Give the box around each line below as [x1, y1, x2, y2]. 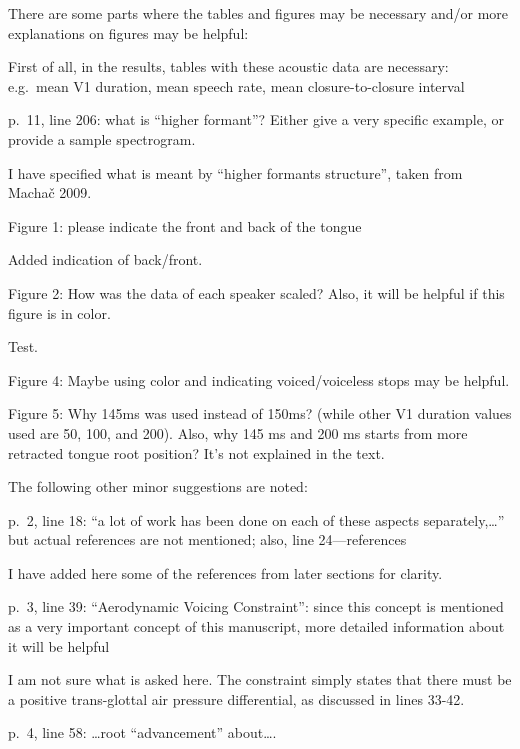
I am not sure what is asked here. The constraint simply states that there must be [8, 669, 512, 690]
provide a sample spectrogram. [8, 128, 196, 149]
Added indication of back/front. [8, 249, 203, 270]
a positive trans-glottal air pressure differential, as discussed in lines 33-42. [8, 688, 465, 709]
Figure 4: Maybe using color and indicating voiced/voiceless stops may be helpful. [8, 369, 510, 390]
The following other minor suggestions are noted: [8, 476, 308, 497]
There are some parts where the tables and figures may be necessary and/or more [8, 3, 509, 23]
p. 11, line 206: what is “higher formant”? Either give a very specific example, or [8, 109, 504, 130]
